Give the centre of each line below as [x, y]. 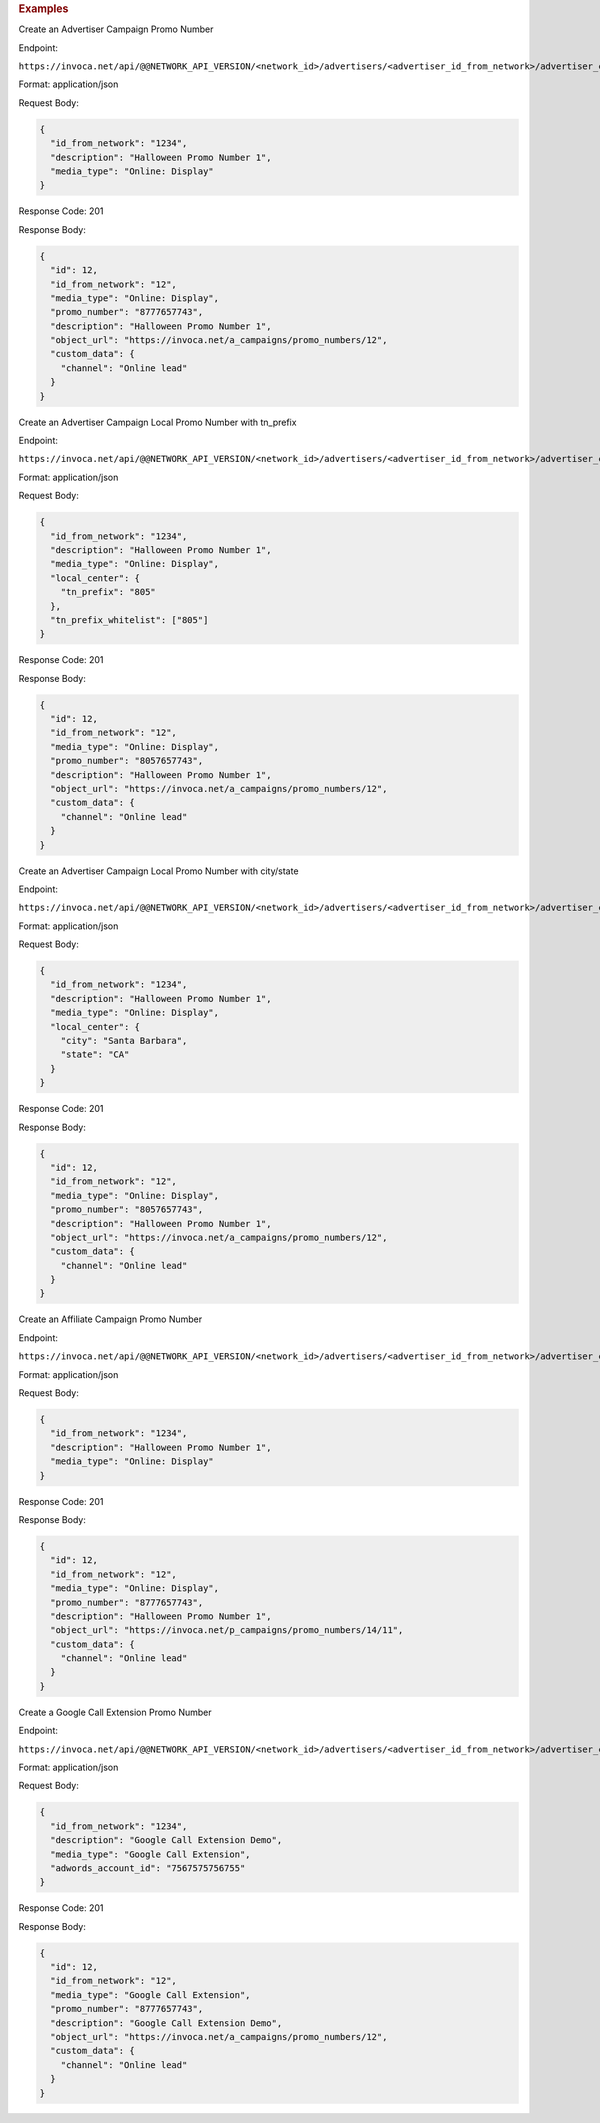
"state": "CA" [95, 1054]
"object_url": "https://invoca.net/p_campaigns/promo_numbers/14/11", [227, 1630]
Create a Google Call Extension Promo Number [115, 1712]
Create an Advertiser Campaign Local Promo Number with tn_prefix [157, 422]
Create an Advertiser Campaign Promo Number [116, 29]
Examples [43, 8]
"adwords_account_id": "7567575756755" [148, 1868]
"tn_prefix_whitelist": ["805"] [129, 619]
